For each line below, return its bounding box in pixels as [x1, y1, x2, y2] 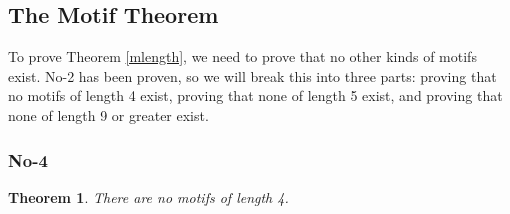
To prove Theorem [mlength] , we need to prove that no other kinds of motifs [8, 46, 477, 67]
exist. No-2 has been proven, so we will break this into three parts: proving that [8, 65, 497, 86]
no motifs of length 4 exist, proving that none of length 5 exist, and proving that [8, 85, 503, 106]
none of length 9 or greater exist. [8, 104, 209, 125]
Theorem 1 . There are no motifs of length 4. [8, 186, 289, 207]
